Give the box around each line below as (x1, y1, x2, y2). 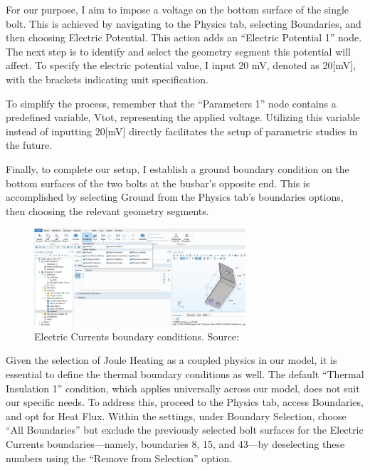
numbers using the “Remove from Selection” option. (6, 450, 233, 465)
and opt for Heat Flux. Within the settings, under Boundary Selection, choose (6, 408, 347, 423)
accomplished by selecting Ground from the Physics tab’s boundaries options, (6, 189, 344, 204)
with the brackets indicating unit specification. (6, 71, 208, 86)
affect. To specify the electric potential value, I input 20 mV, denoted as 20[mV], (6, 58, 356, 73)
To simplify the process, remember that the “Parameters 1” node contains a (6, 95, 337, 110)
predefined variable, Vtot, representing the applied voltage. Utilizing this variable (6, 110, 360, 125)
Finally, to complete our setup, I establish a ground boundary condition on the (6, 161, 349, 176)
